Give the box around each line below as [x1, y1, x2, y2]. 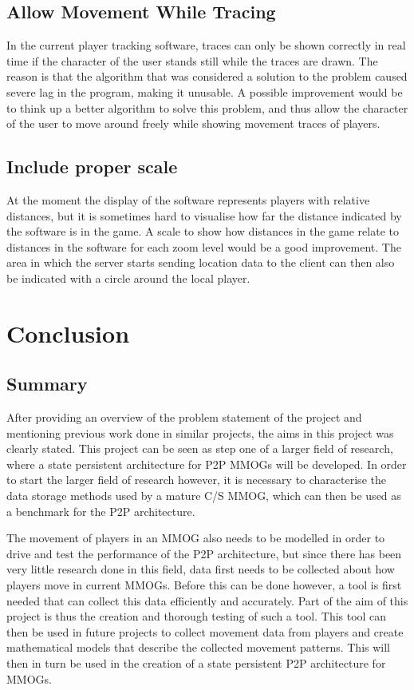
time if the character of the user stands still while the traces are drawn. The [6, 52, 378, 69]
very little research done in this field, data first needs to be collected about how [6, 561, 395, 577]
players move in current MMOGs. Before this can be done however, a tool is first [6, 577, 402, 593]
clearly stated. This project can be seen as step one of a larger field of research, [6, 440, 393, 457]
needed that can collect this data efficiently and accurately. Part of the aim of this [6, 592, 408, 609]
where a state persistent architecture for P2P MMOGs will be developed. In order [6, 455, 407, 472]
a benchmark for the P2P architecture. [6, 502, 195, 519]
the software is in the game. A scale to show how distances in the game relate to [6, 223, 399, 240]
